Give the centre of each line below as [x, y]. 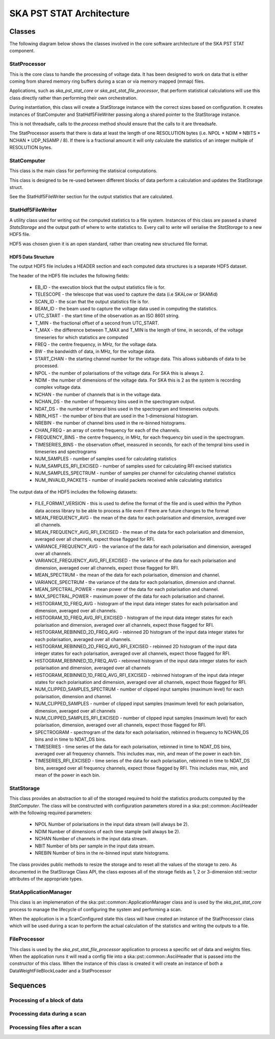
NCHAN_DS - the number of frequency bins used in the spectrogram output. [115, 402]
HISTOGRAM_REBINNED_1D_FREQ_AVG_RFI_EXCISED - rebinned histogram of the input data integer [140, 675]
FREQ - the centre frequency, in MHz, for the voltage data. [96, 344]
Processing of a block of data [46, 1000]
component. [22, 51]
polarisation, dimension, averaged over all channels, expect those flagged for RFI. [120, 725]
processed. [47, 366]
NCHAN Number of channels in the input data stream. [91, 839]
